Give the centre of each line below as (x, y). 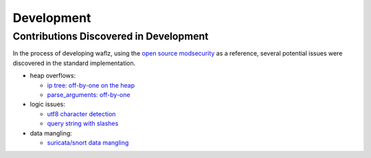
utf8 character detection (81, 114)
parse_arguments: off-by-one (89, 94)
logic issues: (47, 104)
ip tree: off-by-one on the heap (91, 85)
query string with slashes (83, 124)
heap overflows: (53, 76)
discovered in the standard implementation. (74, 63)
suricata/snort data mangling (88, 142)
